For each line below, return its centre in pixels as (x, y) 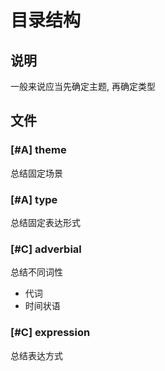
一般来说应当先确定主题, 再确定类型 (83, 86)
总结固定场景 (36, 173)
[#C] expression (50, 333)
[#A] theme (38, 150)
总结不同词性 (36, 272)
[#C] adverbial (46, 249)
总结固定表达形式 (45, 222)
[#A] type (34, 199)
